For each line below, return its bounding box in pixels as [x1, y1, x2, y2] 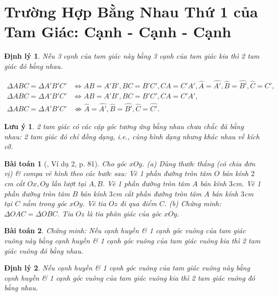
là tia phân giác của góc [87, 208, 162, 218]
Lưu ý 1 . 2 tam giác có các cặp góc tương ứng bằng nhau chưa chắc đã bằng [4, 121, 244, 132]
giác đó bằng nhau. [4, 60, 63, 71]
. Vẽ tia [82, 198, 107, 209]
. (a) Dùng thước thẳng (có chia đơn [142, 158, 256, 168]
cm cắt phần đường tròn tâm [112, 188, 201, 199]
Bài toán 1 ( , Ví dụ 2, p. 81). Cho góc [4, 158, 127, 168]
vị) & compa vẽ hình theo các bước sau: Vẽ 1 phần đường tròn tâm [4, 168, 212, 179]
